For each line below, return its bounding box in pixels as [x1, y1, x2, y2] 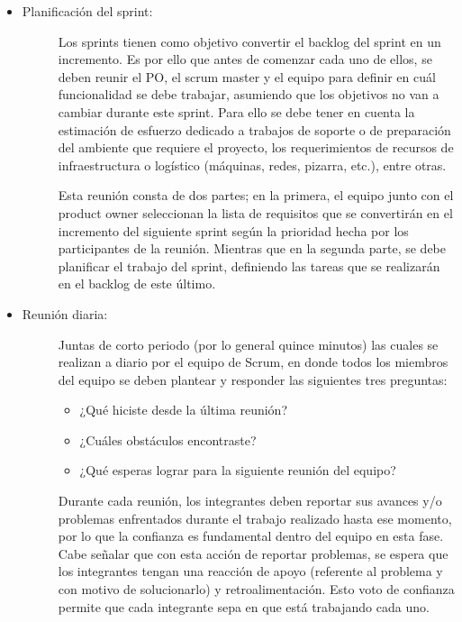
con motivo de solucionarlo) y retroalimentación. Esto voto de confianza [58, 580, 455, 599]
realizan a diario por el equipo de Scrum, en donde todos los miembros [58, 352, 448, 371]
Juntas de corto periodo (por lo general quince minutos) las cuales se [58, 334, 439, 353]
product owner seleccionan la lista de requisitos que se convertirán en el [58, 203, 453, 222]
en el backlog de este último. [58, 274, 216, 293]
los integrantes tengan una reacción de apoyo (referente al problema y [58, 562, 443, 581]
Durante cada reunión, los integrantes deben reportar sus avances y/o [58, 491, 442, 510]
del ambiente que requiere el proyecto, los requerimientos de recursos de [58, 138, 454, 157]
